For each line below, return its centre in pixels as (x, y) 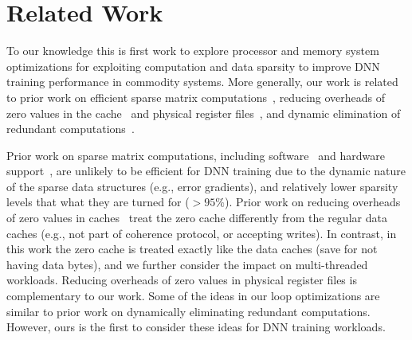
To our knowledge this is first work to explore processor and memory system (193, 51)
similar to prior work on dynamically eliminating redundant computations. (188, 311)
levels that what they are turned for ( (98, 202)
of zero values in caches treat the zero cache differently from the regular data (197, 218)
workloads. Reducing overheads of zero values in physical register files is (182, 280)
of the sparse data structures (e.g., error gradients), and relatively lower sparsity (202, 186)
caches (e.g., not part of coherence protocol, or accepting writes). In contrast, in (202, 233)
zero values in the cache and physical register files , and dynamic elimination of (204, 113)
